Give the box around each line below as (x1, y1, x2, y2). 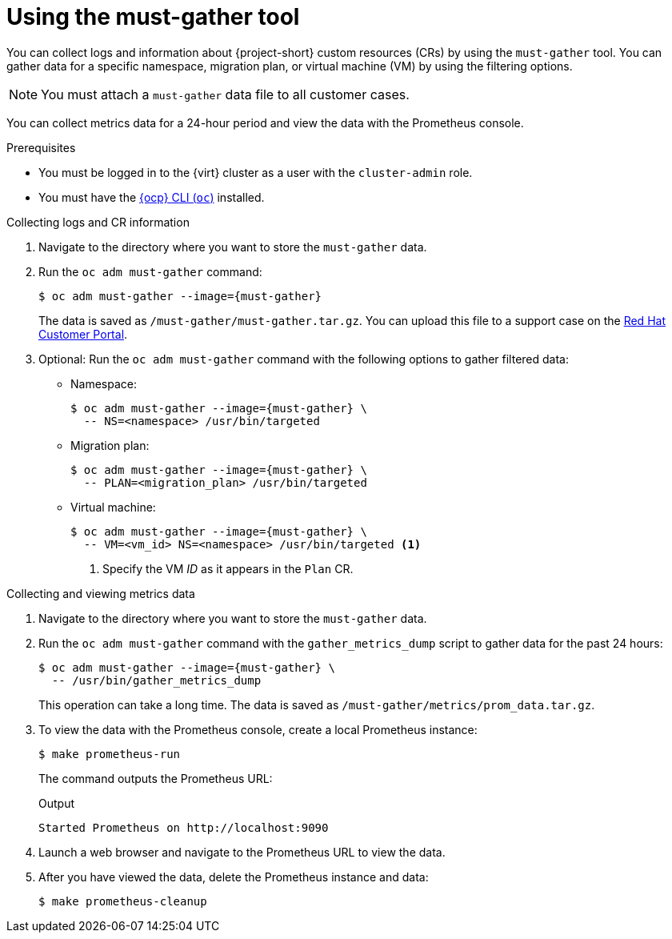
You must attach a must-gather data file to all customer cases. (41, 86, 410, 102)
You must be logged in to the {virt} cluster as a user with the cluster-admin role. (38, 165, 473, 179)
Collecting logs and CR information (6, 215, 190, 229)
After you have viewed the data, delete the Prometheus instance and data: (38, 869, 429, 884)
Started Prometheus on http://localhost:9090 (38, 821, 329, 834)
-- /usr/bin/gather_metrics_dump (51, 673, 262, 687)
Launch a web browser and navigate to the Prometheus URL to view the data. (38, 845, 446, 859)
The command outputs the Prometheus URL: (38, 771, 273, 785)
